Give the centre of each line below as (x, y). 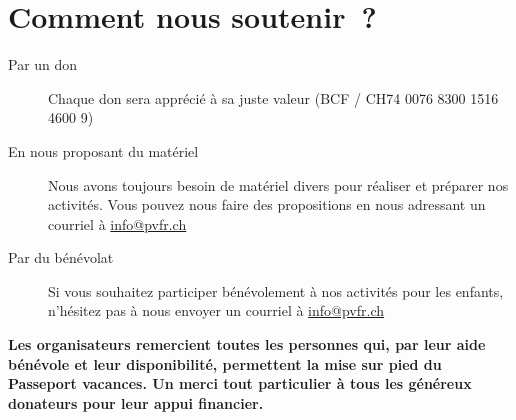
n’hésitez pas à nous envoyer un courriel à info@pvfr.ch (216, 310)
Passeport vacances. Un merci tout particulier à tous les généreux (240, 383)
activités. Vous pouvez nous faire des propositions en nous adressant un (267, 204)
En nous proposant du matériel (103, 150)
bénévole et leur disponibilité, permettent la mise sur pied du (225, 363)
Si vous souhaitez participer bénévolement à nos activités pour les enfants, (276, 290)
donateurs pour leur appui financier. (136, 402)
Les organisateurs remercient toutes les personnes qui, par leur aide (247, 344)
